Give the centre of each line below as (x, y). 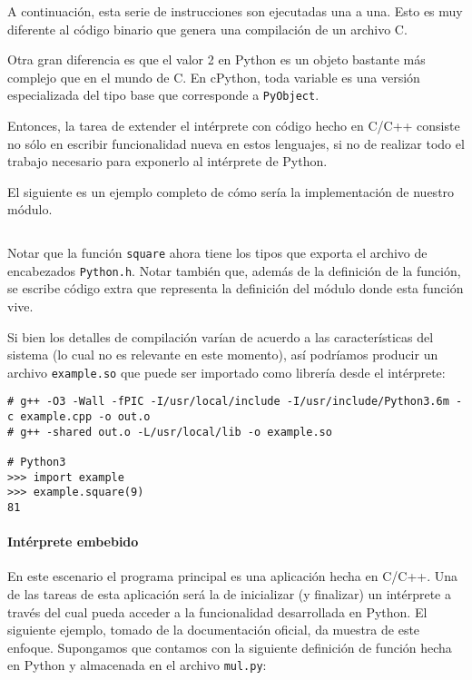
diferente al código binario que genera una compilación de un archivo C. (207, 29)
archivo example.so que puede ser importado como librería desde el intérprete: (226, 372)
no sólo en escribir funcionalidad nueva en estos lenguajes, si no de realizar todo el (236, 143)
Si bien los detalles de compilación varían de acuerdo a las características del (221, 336)
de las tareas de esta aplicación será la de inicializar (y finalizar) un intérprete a (229, 593)
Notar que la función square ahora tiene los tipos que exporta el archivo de (217, 252)
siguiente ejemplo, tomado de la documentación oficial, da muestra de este (214, 630)
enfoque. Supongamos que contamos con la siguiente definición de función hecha (230, 647)
